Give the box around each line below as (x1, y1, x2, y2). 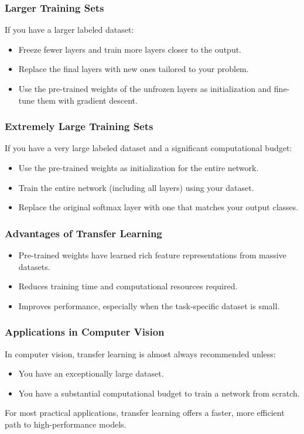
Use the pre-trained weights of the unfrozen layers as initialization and (18, 83, 272, 94)
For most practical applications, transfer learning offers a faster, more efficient (5, 406, 285, 419)
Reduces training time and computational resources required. (18, 280, 238, 292)
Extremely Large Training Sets (5, 119, 153, 134)
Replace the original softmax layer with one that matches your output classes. (18, 201, 299, 213)
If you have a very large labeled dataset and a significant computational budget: (5, 142, 292, 154)
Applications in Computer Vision (5, 324, 165, 339)
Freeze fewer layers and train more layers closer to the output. (18, 43, 242, 55)
